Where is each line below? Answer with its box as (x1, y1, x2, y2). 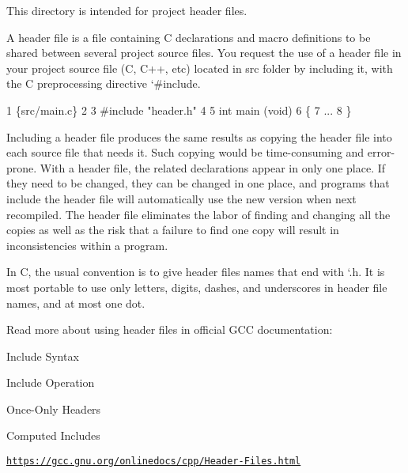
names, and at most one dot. (6, 294, 145, 311)
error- (367, 144, 395, 161)
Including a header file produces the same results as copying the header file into (6, 128, 392, 145)
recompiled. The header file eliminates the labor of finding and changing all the (6, 206, 391, 222)
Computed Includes (6, 427, 100, 444)
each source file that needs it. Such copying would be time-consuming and (6, 144, 365, 161)
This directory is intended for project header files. (6, 2, 247, 18)
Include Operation (6, 374, 95, 391)
